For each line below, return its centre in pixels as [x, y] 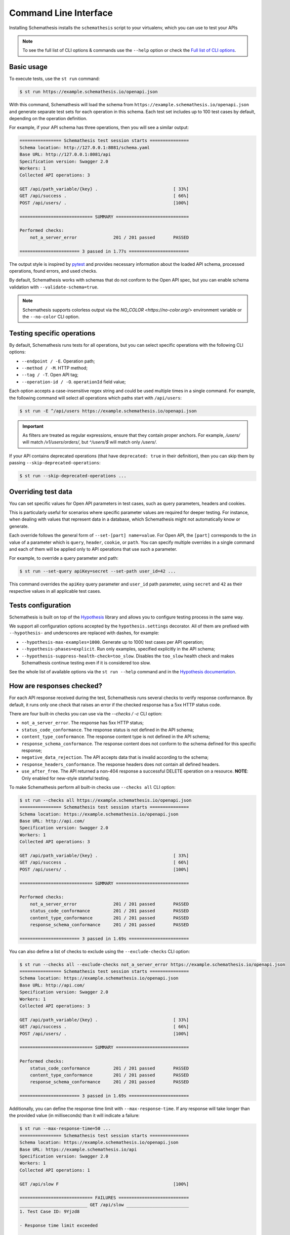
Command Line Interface [61, 13]
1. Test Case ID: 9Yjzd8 [50, 1212]
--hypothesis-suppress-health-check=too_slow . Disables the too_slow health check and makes [128, 656]
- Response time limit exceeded [59, 1225]
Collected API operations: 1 [55, 1170]
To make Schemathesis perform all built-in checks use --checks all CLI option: [92, 787]
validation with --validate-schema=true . [54, 287]
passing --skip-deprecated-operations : [55, 463]
